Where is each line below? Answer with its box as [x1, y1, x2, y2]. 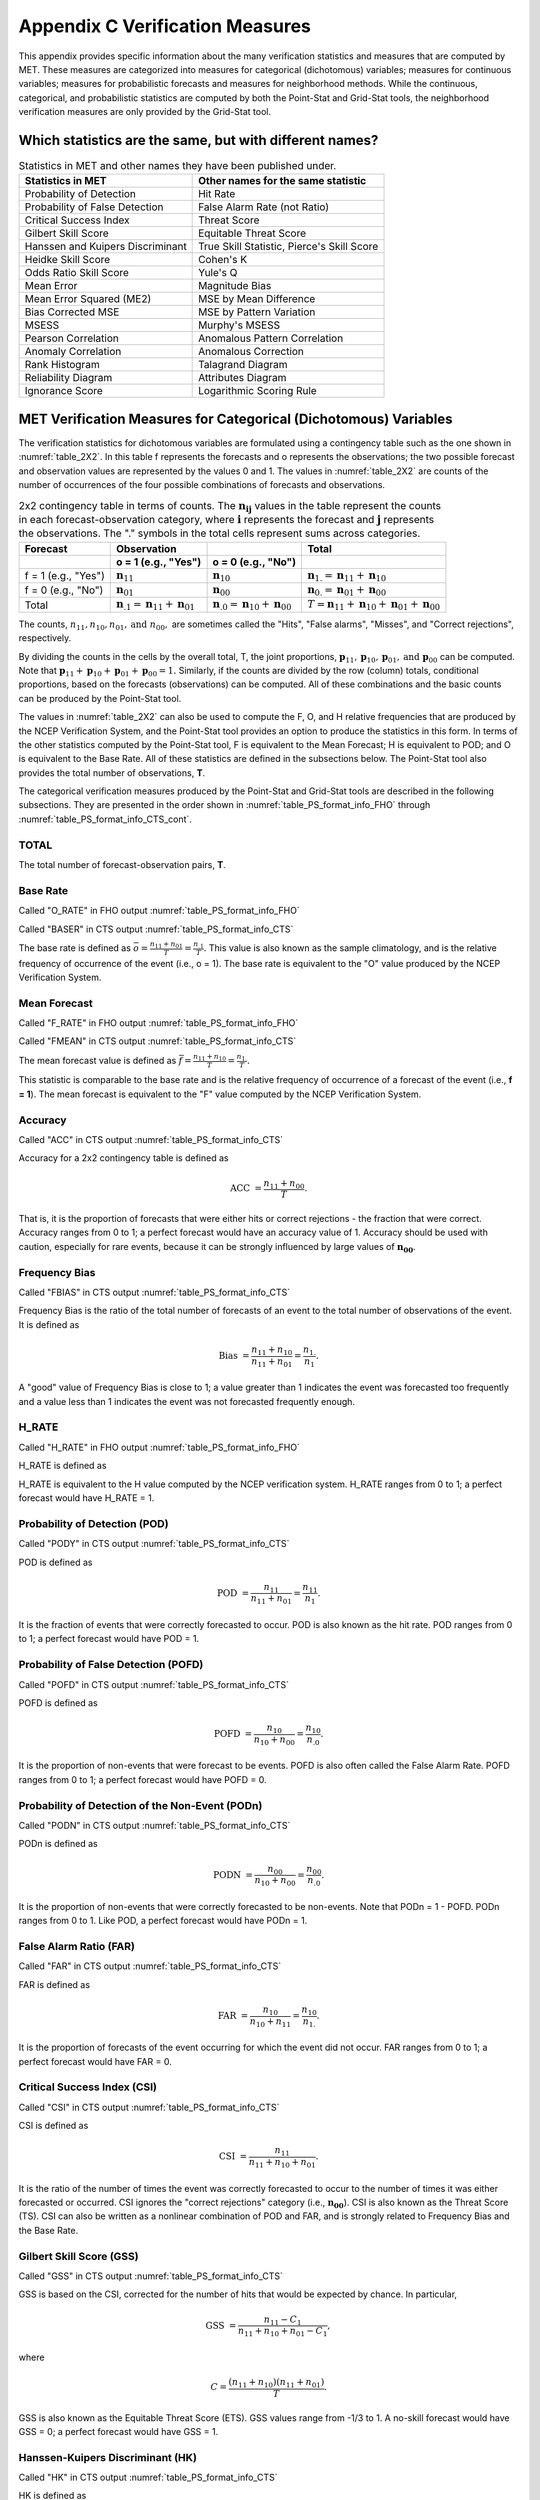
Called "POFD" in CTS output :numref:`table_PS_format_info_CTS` [18, 1678, 290, 1690]
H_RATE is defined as [18, 1460, 107, 1472]
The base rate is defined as [18, 941, 132, 954]
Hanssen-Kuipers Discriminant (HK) [18, 2450, 198, 2464]
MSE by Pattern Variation [198, 305, 316, 319]
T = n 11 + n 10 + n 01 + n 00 [306, 598, 440, 613]
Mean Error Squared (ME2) [24, 292, 152, 306]
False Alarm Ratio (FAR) [18, 1939, 135, 1953]
